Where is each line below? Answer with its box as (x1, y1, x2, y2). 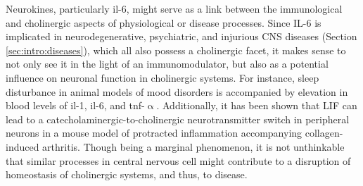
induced (6, 139, 39, 154)
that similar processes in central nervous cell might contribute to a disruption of (6, 153, 351, 168)
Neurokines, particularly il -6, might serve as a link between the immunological (6, 1, 343, 15)
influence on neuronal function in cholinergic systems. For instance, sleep (6, 70, 319, 85)
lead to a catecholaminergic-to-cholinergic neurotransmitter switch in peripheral (6, 111, 350, 126)
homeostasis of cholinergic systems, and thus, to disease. (6, 167, 248, 182)
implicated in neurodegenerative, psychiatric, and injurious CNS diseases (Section (6, 29, 357, 44)
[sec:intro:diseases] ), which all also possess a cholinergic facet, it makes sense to (6, 42, 346, 57)
